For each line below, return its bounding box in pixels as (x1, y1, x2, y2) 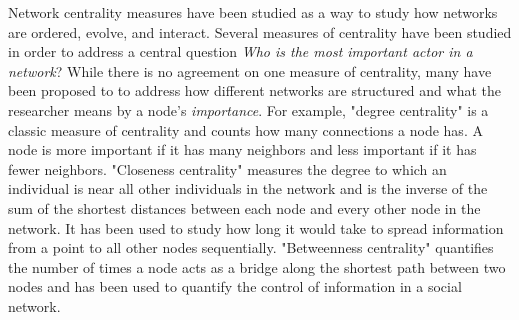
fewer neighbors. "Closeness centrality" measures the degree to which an (8, 158, 447, 179)
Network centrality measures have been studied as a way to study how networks (8, 2, 498, 22)
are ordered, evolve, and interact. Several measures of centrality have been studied (8, 21, 512, 42)
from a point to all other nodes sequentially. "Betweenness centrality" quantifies (8, 237, 494, 258)
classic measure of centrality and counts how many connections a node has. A (8, 119, 483, 140)
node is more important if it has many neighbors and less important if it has (8, 139, 477, 160)
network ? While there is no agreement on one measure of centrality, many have (8, 60, 492, 81)
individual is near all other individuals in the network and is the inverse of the (8, 178, 488, 199)
